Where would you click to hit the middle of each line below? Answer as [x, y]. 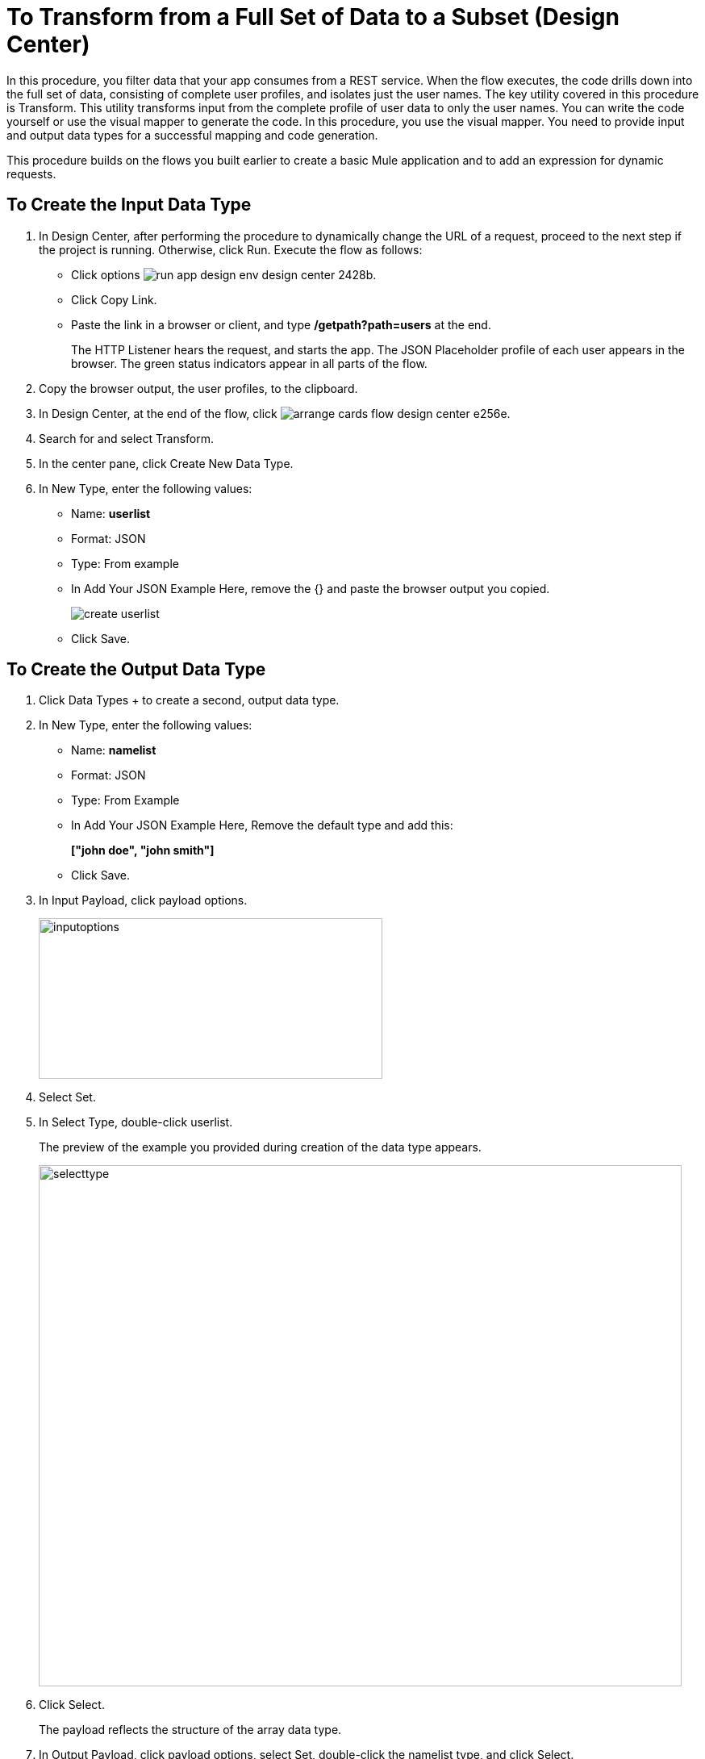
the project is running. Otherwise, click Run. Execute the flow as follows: [231, 249]
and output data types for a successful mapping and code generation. [192, 135]
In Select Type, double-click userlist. [136, 1122]
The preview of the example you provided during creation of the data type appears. [260, 1147]
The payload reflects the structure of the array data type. [190, 1730]
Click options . [224, 274]
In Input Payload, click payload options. [143, 900]
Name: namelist [114, 750]
